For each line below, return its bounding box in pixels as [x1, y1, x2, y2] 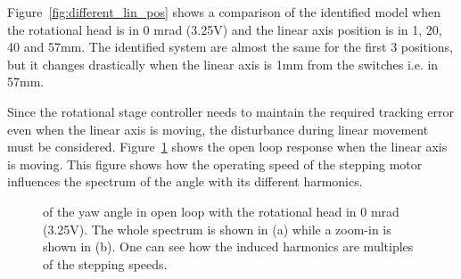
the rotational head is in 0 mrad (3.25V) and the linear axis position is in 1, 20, [7, 20, 442, 38]
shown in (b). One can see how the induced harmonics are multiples [43, 237, 414, 256]
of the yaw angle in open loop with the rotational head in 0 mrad [43, 201, 399, 220]
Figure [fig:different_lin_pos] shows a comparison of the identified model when [7, 3, 441, 21]
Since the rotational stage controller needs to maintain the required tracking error [7, 102, 455, 120]
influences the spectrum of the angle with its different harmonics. [7, 172, 363, 191]
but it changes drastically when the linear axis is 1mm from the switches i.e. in [7, 54, 439, 73]
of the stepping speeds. [43, 254, 168, 273]
